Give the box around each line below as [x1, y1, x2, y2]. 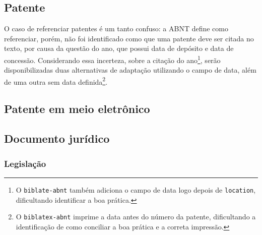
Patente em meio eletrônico [4, 101, 150, 116]
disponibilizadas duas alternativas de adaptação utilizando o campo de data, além [4, 65, 256, 75]
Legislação [4, 157, 46, 169]
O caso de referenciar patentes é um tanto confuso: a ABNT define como [4, 23, 228, 34]
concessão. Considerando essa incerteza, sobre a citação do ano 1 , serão [4, 53, 221, 65]
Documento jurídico [4, 131, 110, 146]
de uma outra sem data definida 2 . [4, 75, 108, 87]
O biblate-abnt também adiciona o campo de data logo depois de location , [16, 184, 256, 195]
